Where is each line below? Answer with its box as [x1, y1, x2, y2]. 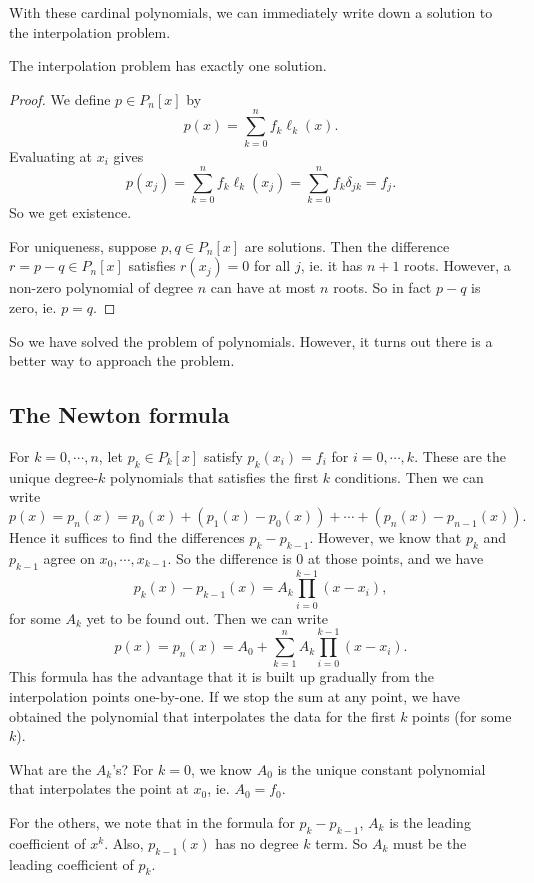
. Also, [104, 832, 144, 853]
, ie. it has [300, 255, 363, 276]
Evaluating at [9, 145, 93, 166]
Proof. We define [9, 88, 111, 109]
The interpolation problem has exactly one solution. [9, 55, 327, 76]
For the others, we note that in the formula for [9, 811, 295, 832]
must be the [393, 832, 467, 853]
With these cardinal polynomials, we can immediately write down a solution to [9, 2, 493, 22]
